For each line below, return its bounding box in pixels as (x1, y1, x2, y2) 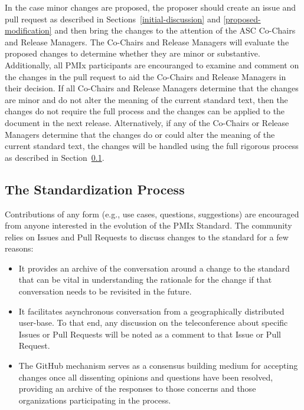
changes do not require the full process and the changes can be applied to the (5, 105, 285, 117)
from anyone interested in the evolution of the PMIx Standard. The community (5, 219, 292, 232)
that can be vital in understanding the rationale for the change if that (18, 273, 272, 286)
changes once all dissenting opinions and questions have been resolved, (18, 371, 273, 383)
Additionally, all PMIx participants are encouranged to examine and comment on (5, 58, 299, 71)
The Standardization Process (5, 180, 185, 198)
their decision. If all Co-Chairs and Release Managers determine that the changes (5, 82, 299, 94)
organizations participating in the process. (18, 394, 171, 406)
